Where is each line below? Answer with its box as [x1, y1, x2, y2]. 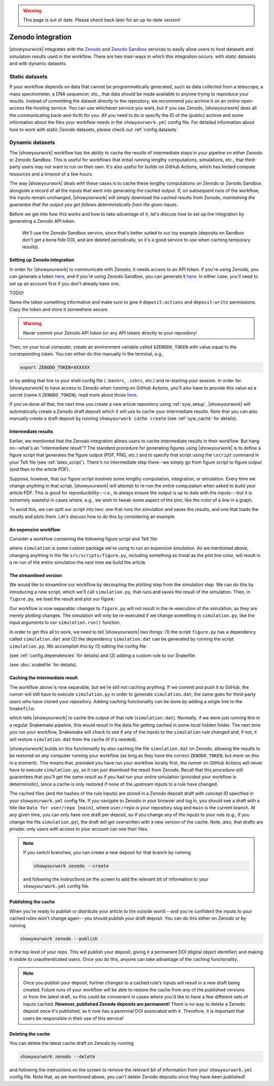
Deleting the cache [9, 1031, 50, 1037]
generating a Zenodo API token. [9, 218, 76, 224]
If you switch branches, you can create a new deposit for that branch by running [23, 849, 191, 855]
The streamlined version [9, 572, 62, 579]
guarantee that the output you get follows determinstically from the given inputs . [9, 201, 178, 208]
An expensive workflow [9, 526, 60, 532]
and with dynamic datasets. [9, 61, 67, 67]
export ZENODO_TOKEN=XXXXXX [20, 365, 90, 371]
